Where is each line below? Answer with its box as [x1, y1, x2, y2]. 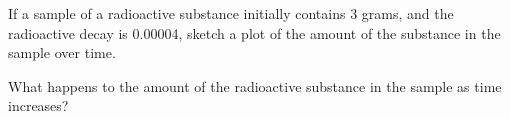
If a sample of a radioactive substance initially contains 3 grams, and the [8, 3, 454, 23]
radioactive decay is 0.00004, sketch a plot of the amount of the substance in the [8, 22, 501, 43]
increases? [8, 95, 69, 116]
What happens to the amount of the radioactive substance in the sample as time [8, 75, 502, 96]
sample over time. [8, 42, 116, 63]
